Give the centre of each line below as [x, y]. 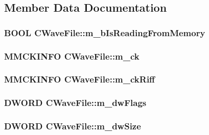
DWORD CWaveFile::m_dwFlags [75, 103]
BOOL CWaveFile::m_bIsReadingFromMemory [105, 32]
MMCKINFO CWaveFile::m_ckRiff [80, 79]
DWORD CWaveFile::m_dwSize [73, 126]
